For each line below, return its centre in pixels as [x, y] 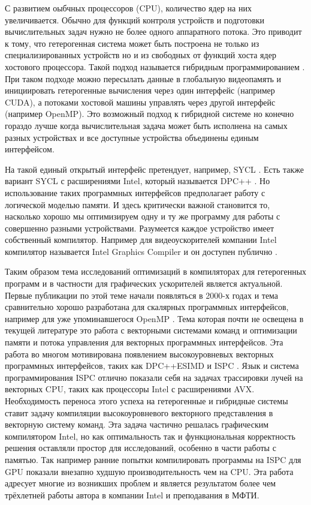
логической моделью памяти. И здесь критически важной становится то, [138, 204]
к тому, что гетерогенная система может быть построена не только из [132, 43]
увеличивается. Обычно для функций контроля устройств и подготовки [135, 19]
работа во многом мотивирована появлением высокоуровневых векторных [139, 354]
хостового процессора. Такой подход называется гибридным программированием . [155, 66]
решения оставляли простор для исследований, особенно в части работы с [141, 448]
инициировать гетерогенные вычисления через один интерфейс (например [140, 90]
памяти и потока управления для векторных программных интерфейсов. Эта [144, 342]
